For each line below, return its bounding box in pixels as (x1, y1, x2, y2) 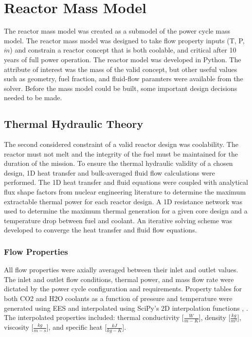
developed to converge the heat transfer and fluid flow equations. (4, 225, 197, 235)
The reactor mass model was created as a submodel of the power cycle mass (4, 26, 230, 36)
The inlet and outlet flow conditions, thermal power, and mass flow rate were (4, 274, 234, 284)
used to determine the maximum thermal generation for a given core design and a (4, 206, 248, 216)
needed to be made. (4, 92, 62, 103)
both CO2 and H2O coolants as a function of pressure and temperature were (4, 293, 233, 303)
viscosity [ (4, 322, 34, 332)
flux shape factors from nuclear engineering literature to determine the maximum (4, 187, 246, 197)
